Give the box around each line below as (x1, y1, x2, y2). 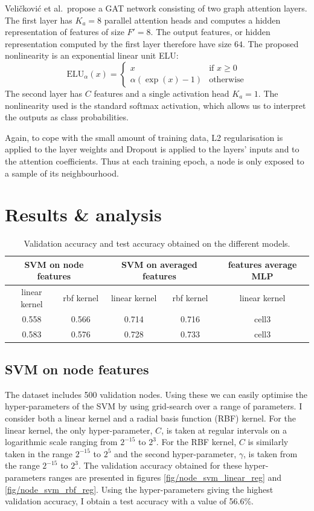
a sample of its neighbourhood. (5, 166, 119, 179)
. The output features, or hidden (150, 25, 271, 38)
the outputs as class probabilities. (5, 111, 129, 123)
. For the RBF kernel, (156, 435, 237, 448)
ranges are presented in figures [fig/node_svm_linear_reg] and (48, 471, 282, 484)
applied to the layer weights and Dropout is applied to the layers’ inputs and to (5, 143, 300, 155)
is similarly (248, 435, 289, 448)
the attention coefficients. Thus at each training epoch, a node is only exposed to (5, 154, 304, 167)
